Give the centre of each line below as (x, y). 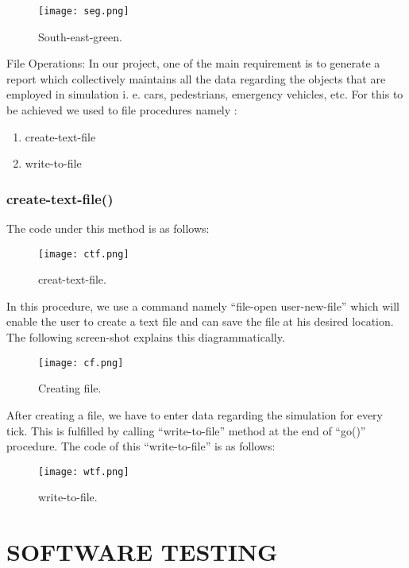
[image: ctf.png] (84, 254)
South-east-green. (80, 36)
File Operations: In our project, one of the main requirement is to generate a (193, 63)
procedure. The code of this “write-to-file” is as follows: (141, 446)
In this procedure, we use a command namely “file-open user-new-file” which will (203, 305)
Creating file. (70, 388)
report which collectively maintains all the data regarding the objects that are (196, 78)
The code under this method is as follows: (108, 228)
